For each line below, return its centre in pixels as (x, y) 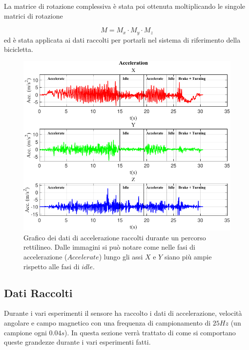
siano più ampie (188, 256)
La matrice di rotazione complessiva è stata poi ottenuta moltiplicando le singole (125, 6)
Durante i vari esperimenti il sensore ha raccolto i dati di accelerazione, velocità (123, 313)
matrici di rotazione (33, 15)
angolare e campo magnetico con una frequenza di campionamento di (107, 322)
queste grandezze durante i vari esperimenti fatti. (77, 342)
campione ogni (25, 332)
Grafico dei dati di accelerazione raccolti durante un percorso (115, 237)
